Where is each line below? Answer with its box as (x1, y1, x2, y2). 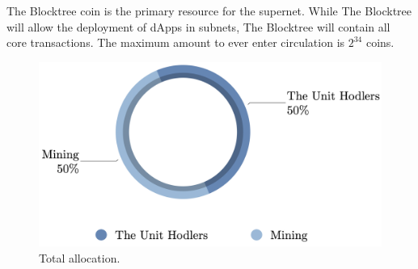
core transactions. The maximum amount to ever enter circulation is (6, 34, 345, 51)
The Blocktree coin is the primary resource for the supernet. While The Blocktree (6, 2, 412, 19)
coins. (365, 34, 395, 51)
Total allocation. (39, 249, 120, 266)
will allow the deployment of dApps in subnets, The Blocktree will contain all (6, 18, 391, 35)
